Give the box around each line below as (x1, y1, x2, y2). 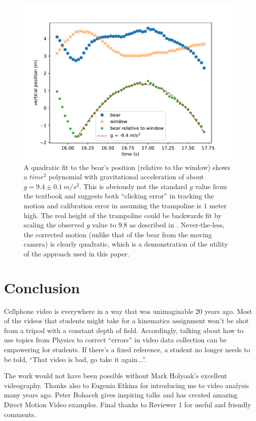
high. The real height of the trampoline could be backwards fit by (24, 210, 222, 220)
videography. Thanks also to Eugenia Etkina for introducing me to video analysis (4, 380, 249, 390)
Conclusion (4, 277, 80, 297)
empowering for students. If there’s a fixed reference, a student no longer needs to (4, 344, 250, 355)
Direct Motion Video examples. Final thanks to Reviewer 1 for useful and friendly (4, 399, 251, 409)
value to (92, 220, 116, 230)
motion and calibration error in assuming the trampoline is (24, 200, 201, 210)
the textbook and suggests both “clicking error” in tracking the (24, 191, 214, 201)
